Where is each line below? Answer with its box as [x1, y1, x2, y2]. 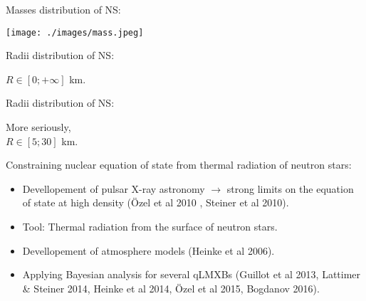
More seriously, [6, 120, 71, 134]
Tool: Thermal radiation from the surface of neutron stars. [22, 219, 278, 233]
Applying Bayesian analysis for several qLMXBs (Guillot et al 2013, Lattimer [22, 267, 361, 282]
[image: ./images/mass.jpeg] [6, 27, 144, 38]
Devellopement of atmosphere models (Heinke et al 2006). [22, 243, 275, 258]
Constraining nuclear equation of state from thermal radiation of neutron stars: [6, 157, 352, 172]
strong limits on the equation [226, 181, 354, 196]
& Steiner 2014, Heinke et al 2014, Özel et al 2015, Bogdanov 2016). [22, 280, 320, 295]
